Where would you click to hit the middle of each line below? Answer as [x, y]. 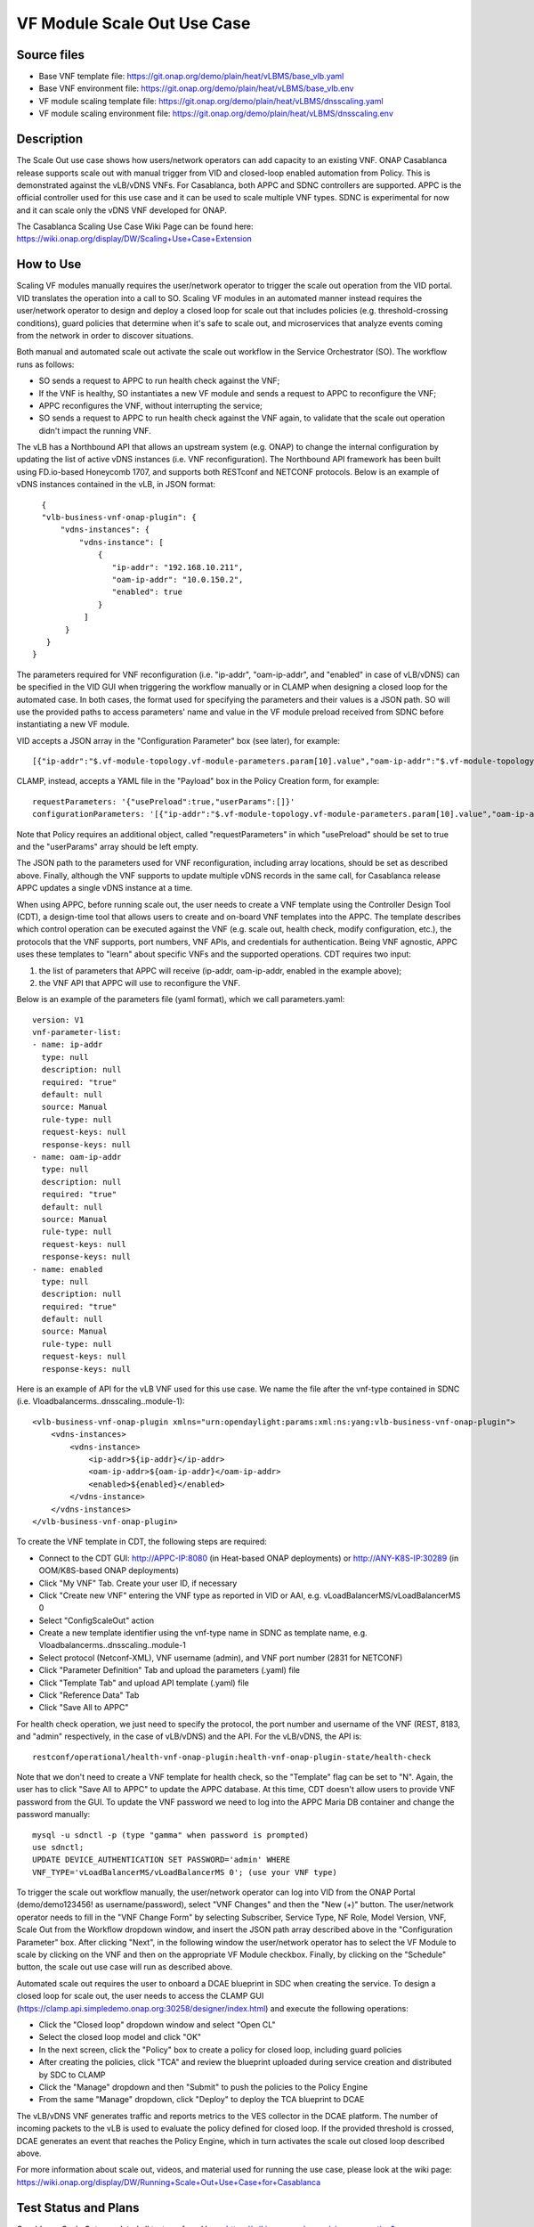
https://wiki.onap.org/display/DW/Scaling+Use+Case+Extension [134, 239]
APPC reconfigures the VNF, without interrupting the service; [150, 405]
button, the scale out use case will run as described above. [125, 1967]
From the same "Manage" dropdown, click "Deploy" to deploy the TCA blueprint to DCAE [202, 2100]
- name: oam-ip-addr [77, 1157]
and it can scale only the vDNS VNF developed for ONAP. [121, 210]
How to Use [49, 264]
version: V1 [58, 1020]
